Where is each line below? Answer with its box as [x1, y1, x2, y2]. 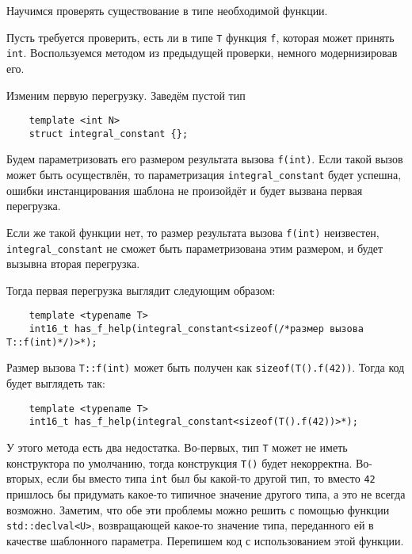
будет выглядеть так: [6, 375, 105, 392]
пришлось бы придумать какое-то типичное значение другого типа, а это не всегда [6, 485, 406, 502]
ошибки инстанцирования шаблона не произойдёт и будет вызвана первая [6, 181, 363, 198]
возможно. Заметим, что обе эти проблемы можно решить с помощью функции [6, 501, 390, 518]
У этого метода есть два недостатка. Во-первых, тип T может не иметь [6, 438, 348, 455]
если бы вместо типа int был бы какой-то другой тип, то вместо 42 [47, 470, 376, 487]
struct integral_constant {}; [29, 128, 189, 139]
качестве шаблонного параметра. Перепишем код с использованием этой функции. [6, 532, 404, 548]
